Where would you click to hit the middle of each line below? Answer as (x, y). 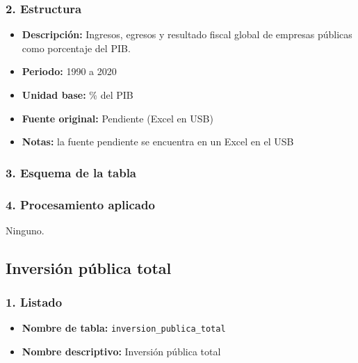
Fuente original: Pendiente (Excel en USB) (117, 118)
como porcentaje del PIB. (76, 48)
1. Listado (34, 302)
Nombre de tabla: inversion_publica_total (124, 328)
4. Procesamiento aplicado (80, 204)
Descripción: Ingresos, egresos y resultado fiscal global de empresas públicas (187, 34)
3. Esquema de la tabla (71, 172)
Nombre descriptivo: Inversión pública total (121, 352)
